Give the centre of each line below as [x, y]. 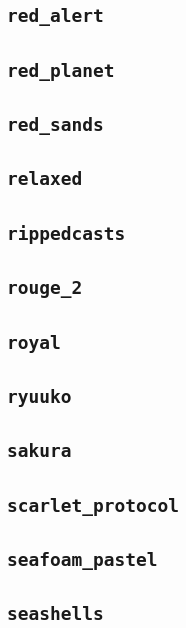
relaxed [45, 179]
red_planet [61, 70]
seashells [55, 614]
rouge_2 [45, 288]
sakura [39, 451]
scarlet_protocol [93, 505]
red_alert [55, 16]
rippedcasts [66, 233]
